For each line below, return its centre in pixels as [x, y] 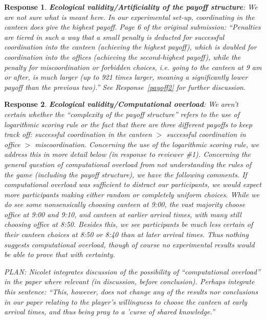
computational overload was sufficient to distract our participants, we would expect [133, 184]
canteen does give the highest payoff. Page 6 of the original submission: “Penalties [132, 27]
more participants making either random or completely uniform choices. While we [132, 194]
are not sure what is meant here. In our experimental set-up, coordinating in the [129, 17]
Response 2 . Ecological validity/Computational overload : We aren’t [121, 104]
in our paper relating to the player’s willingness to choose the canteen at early [126, 301]
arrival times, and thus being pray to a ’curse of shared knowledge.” [109, 312]
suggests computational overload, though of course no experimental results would [129, 244]
